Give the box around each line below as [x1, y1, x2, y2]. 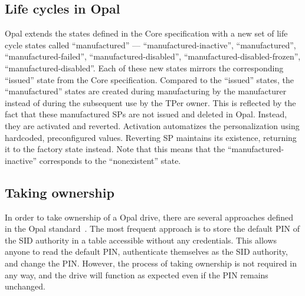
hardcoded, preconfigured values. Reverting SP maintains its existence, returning [5, 131, 297, 143]
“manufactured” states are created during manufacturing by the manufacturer [5, 85, 287, 97]
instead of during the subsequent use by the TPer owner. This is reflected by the [5, 96, 296, 108]
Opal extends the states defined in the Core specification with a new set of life [5, 27, 288, 40]
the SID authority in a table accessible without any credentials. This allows [5, 233, 277, 246]
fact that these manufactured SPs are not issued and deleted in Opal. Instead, [5, 108, 287, 120]
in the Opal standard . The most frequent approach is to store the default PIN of [5, 222, 300, 235]
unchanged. [5, 280, 45, 292]
